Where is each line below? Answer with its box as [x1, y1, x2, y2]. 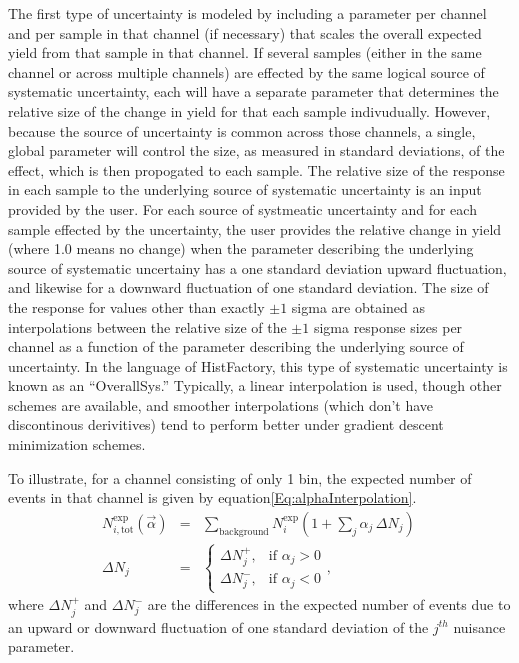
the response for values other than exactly [8, 296, 265, 317]
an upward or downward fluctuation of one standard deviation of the [8, 616, 429, 637]
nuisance [453, 616, 506, 637]
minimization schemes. [8, 434, 146, 455]
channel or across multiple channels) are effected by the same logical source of [8, 61, 485, 82]
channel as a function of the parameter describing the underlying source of [8, 336, 464, 357]
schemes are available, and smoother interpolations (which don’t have [8, 394, 434, 415]
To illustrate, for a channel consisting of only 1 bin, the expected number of [8, 467, 472, 488]
